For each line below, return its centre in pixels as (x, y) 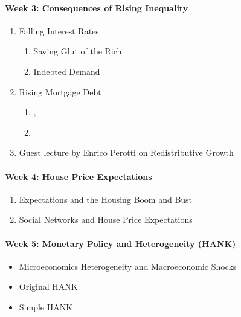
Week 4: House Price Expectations (79, 176)
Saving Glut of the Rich (78, 51)
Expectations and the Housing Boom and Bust (106, 199)
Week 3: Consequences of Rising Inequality (97, 8)
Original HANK (48, 287)
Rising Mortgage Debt (60, 91)
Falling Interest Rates (59, 30)
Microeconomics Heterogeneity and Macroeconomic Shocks (128, 266)
